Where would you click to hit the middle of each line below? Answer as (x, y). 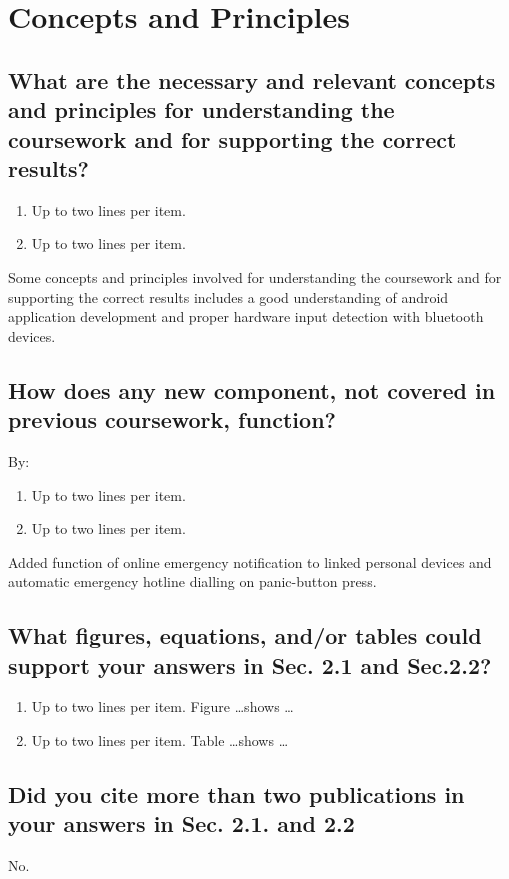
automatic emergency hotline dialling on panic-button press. (192, 581)
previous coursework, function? (172, 419)
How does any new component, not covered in (252, 389)
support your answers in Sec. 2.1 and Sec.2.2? (250, 664)
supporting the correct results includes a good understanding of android (228, 296)
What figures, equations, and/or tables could (245, 635)
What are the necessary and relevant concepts (252, 79)
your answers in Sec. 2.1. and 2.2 (181, 823)
